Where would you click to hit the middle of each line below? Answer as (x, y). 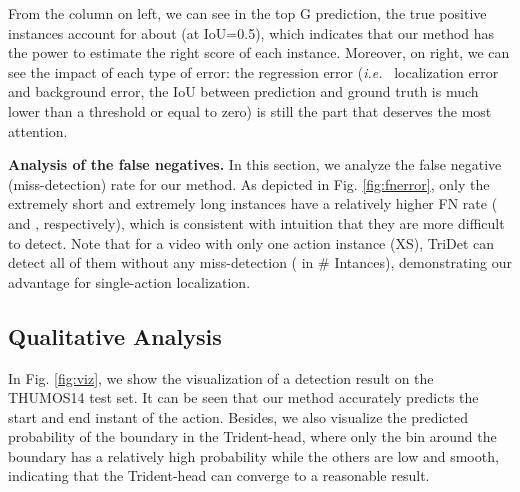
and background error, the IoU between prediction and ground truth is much (243, 91)
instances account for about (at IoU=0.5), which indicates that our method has (251, 32)
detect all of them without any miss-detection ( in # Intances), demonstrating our (260, 262)
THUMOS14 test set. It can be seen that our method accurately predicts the (243, 397)
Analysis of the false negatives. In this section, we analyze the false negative (255, 164)
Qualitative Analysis (115, 335)
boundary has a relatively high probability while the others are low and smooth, (253, 455)
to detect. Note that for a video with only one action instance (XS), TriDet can (251, 242)
